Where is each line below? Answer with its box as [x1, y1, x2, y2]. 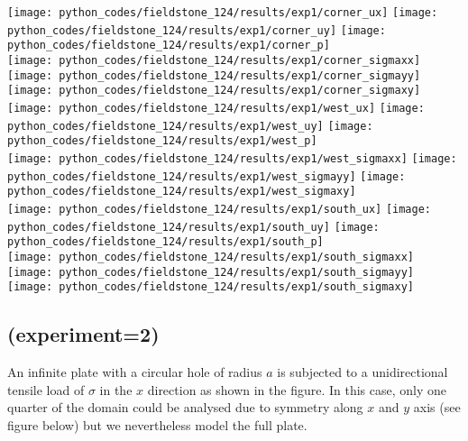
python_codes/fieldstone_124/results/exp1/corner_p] [7, 39, 330, 52]
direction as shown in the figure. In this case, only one [147, 380, 447, 399]
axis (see [413, 398, 461, 417]
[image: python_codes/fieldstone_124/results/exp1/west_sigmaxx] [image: [7, 152, 457, 165]
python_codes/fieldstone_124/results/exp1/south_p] [7, 235, 324, 249]
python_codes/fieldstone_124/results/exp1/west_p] [7, 134, 317, 148]
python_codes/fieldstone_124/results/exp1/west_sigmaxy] [7, 185, 356, 198]
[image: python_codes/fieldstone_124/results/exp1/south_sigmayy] [7, 265, 415, 279]
